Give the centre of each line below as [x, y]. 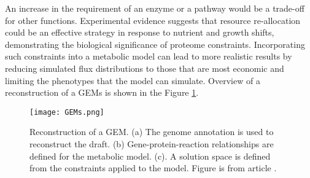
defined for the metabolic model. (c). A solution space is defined [150, 156]
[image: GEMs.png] [67, 112]
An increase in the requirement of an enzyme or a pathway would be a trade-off [155, 8]
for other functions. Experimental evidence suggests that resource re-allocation [153, 20]
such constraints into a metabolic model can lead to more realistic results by [149, 56]
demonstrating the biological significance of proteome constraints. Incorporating [155, 44]
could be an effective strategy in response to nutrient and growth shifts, [140, 32]
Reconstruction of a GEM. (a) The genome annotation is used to [152, 132]
